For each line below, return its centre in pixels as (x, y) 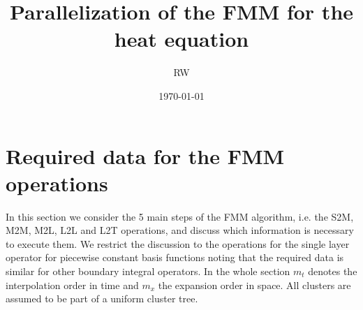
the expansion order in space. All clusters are (254, 285)
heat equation (181, 39)
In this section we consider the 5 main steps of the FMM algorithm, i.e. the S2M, (180, 216)
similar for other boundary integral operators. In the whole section (148, 271)
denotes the (333, 271)
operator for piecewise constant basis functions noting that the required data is (175, 257)
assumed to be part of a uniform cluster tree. (102, 298)
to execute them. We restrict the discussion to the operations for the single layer (178, 243)
